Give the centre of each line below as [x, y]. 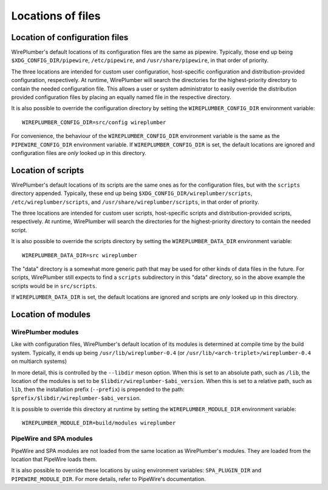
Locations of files [56, 16]
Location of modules [51, 314]
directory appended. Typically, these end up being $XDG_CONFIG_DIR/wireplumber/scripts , [132, 193]
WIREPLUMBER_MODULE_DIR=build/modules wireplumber [99, 423]
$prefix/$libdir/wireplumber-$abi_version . [76, 398]
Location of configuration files [70, 37]
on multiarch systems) [39, 361]
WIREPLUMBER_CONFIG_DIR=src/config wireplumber [94, 122]
